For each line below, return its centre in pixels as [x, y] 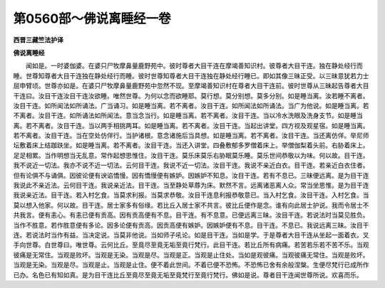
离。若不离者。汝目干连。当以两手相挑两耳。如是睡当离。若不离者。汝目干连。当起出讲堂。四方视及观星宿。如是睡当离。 [191, 125]
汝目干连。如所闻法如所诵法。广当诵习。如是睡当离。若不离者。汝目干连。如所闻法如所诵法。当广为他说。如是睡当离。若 [191, 105]
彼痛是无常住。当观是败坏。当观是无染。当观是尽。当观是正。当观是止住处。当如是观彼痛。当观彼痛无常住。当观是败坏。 [191, 255]
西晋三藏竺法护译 [38, 40]
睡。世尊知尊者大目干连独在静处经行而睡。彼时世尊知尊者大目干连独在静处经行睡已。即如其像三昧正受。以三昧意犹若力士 [191, 75]
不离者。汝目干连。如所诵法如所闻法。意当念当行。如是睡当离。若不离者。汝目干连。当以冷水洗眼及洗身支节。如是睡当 [188, 116]
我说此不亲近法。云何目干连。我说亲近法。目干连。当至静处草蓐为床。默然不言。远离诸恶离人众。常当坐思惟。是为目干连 [191, 186]
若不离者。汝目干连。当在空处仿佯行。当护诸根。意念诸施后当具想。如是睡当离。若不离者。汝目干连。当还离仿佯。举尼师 [191, 136]
